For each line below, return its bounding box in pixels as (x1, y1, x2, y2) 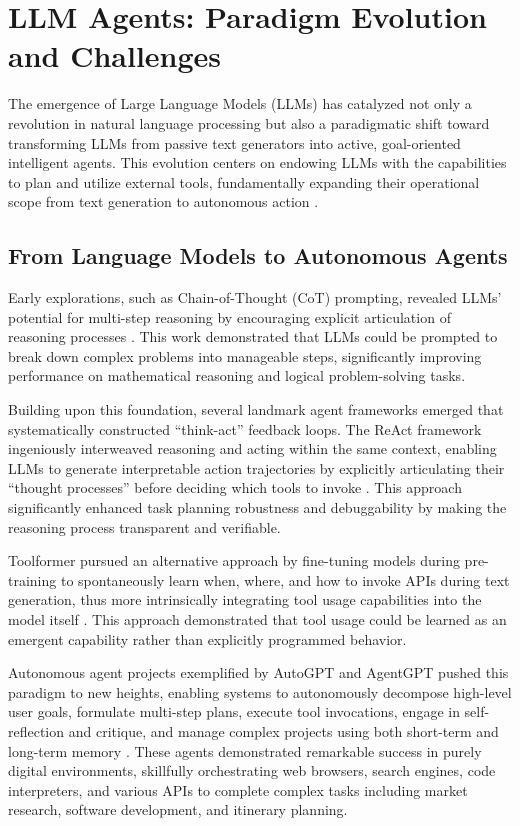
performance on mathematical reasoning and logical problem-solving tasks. (8, 365, 466, 386)
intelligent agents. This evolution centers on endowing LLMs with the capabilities (8, 152, 507, 173)
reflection (8, 720, 65, 741)
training (8, 569, 57, 590)
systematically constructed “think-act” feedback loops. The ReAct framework (8, 418, 482, 439)
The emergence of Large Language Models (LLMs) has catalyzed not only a (8, 93, 472, 114)
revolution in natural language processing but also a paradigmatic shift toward (8, 112, 490, 133)
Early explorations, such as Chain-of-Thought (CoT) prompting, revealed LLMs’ (8, 287, 502, 308)
